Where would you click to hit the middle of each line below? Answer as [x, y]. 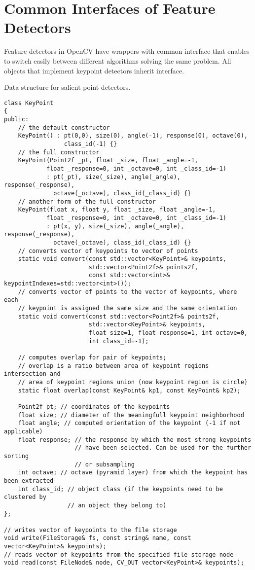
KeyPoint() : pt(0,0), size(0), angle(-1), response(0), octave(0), [133, 136]
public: [17, 119]
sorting [17, 456]
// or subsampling [105, 464]
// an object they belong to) [117, 505]
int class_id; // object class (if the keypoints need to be [120, 489]
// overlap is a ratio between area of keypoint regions [113, 366]
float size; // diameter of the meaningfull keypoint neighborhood [131, 415]
